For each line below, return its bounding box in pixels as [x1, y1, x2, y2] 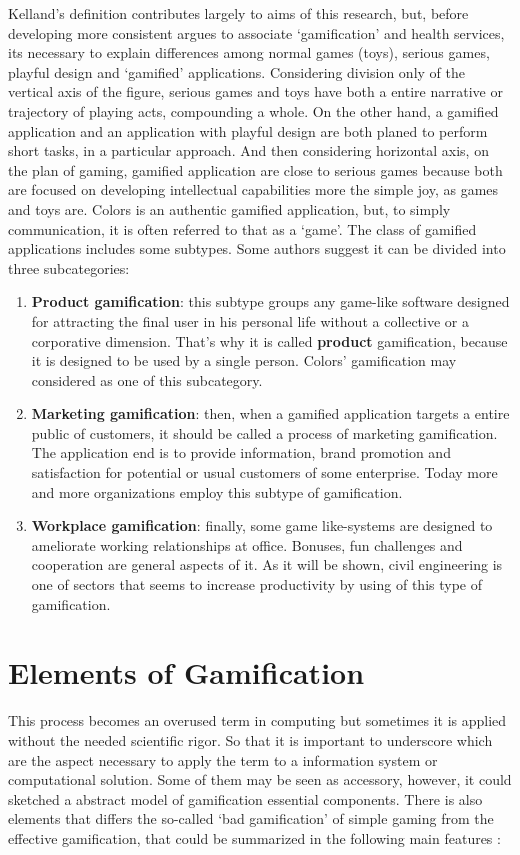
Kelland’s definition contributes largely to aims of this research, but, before [8, 3, 469, 23]
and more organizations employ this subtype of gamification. [31, 481, 403, 502]
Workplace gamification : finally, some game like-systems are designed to [31, 515, 493, 536]
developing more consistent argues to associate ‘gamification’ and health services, [8, 22, 505, 43]
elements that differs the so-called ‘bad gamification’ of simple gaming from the [8, 808, 494, 829]
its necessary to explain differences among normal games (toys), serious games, [8, 42, 490, 63]
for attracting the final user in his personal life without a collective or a [31, 310, 469, 331]
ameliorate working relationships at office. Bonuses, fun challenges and [31, 534, 463, 555]
